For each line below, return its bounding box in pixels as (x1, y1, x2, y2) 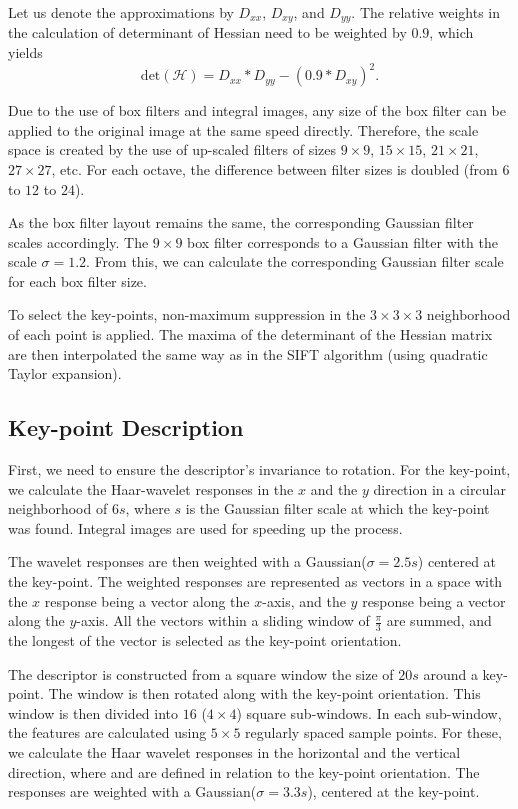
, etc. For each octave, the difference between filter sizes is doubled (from (51, 158, 498, 179)
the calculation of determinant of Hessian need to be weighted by (8, 22, 407, 43)
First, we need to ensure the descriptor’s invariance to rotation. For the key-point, (8, 459, 511, 480)
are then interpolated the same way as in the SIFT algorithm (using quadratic (8, 343, 488, 364)
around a (423, 663, 478, 684)
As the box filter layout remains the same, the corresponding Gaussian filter (8, 212, 474, 233)
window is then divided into (8, 702, 179, 723)
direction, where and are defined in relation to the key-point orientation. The (8, 761, 480, 782)
